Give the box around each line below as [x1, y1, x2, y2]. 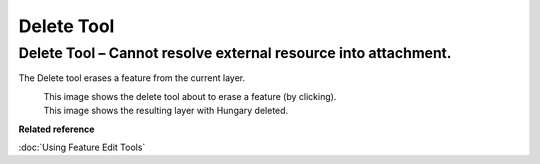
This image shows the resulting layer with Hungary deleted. [43, 105, 289, 117]
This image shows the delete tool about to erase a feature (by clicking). [43, 90, 337, 102]
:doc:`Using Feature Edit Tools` [18, 141, 146, 153]
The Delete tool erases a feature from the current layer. [18, 72, 245, 84]
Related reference [18, 123, 95, 135]
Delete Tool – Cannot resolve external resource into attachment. [18, 44, 452, 62]
